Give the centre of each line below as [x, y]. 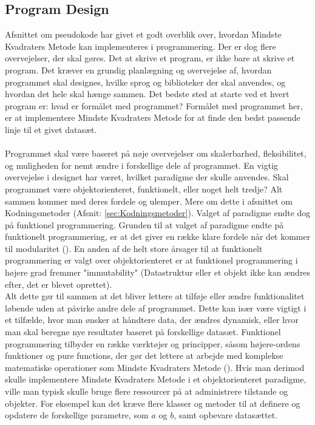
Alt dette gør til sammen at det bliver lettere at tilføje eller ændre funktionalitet [155, 296]
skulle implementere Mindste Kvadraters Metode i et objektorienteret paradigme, [156, 379]
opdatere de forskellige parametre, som [77, 415]
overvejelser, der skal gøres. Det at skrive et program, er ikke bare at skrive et [150, 58]
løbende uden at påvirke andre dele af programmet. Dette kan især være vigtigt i [156, 308]
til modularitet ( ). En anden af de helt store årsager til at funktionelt [134, 248]
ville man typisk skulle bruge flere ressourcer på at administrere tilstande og [147, 391]
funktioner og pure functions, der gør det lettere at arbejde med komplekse [144, 355]
